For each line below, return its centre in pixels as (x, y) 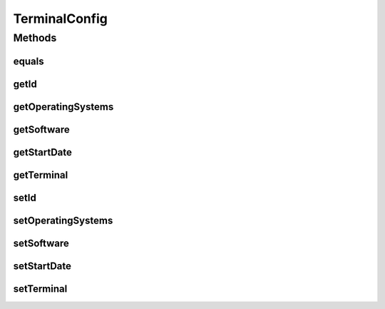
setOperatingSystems (63, 220)
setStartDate (42, 266)
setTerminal (40, 289)
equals (29, 61)
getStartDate (43, 152)
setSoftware (41, 243)
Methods (35, 38)
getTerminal (41, 175)
